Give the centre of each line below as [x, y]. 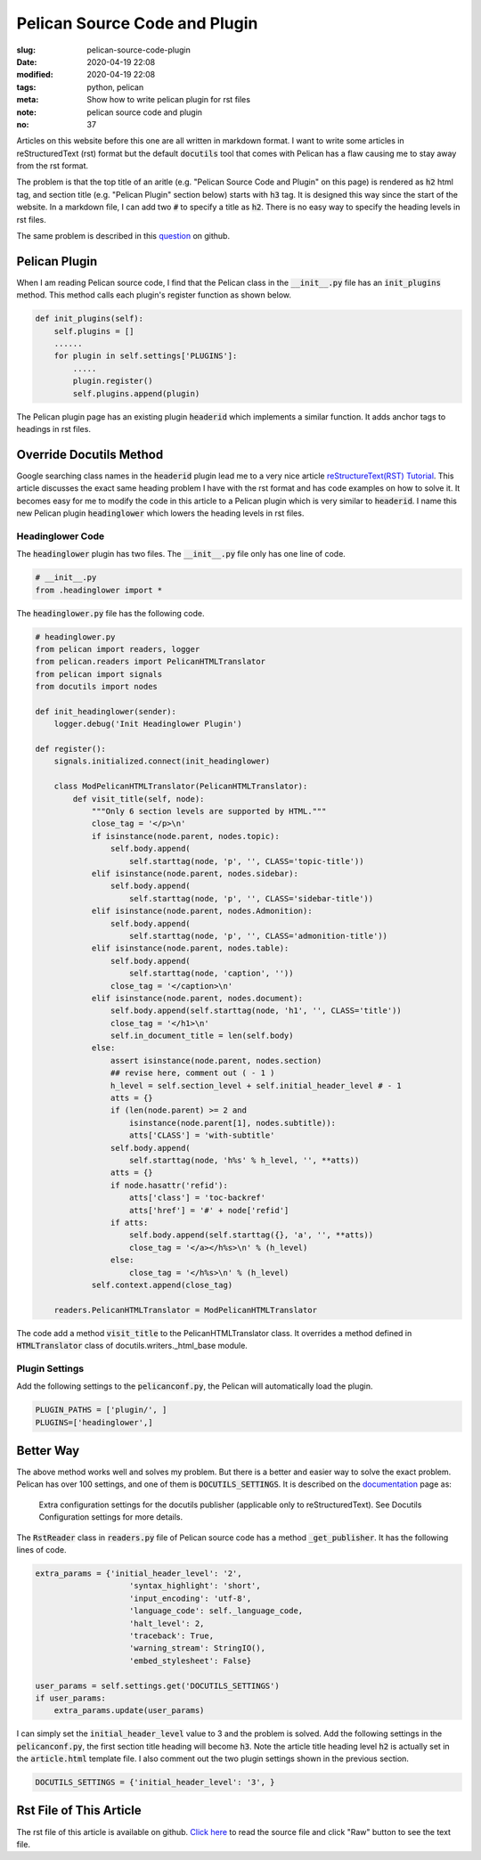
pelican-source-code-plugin [139, 50]
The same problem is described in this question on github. [123, 236]
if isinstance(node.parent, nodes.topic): [185, 836]
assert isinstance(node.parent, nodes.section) [216, 1061]
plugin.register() [113, 381]
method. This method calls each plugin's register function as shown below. [154, 295]
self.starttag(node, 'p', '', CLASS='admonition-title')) [258, 936]
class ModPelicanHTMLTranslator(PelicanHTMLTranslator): [181, 787]
